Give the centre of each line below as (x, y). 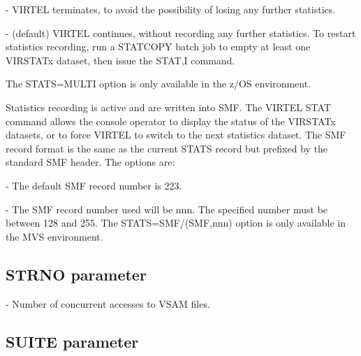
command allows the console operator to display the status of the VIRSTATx (171, 121)
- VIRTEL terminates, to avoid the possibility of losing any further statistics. (171, 9)
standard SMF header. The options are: (90, 162)
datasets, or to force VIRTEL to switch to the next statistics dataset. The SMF (176, 135)
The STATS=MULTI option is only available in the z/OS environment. (159, 84)
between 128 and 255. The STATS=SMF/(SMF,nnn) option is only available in (176, 223)
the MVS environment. (54, 236)
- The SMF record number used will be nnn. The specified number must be (167, 209)
